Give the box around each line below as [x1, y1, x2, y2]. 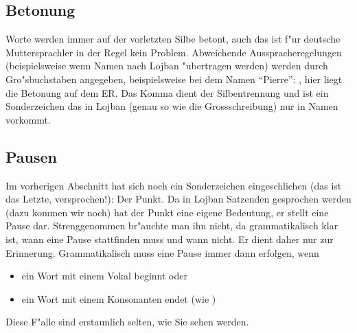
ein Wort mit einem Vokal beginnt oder [21, 268, 188, 283]
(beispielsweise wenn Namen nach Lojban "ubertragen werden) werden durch [5, 58, 328, 73]
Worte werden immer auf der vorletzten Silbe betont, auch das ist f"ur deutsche [5, 32, 341, 46]
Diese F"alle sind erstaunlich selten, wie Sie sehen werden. [5, 314, 249, 329]
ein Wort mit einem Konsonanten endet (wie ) [21, 291, 216, 306]
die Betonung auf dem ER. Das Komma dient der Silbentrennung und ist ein [5, 85, 329, 100]
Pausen [5, 146, 58, 167]
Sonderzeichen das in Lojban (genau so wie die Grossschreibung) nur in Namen [5, 99, 338, 113]
